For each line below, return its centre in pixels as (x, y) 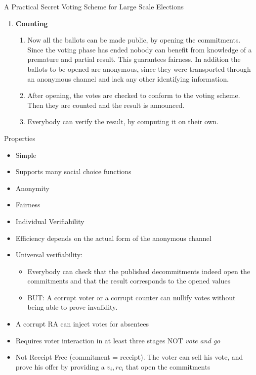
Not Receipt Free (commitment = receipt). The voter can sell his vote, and (129, 357)
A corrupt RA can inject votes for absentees (82, 324)
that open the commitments (168, 366)
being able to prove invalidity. (72, 307)
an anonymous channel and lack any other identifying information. (128, 78)
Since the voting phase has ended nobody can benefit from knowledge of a (140, 49)
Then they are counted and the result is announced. (106, 105)
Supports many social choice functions (73, 171)
